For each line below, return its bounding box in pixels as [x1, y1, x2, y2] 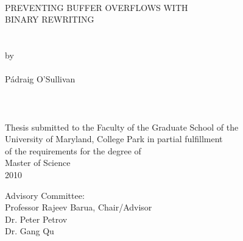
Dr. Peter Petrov [5, 212, 68, 225]
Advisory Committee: [5, 189, 85, 201]
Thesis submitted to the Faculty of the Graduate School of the [5, 120, 239, 133]
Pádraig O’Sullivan [5, 73, 76, 85]
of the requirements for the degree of [5, 144, 141, 157]
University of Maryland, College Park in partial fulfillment [5, 132, 223, 145]
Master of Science [5, 156, 71, 169]
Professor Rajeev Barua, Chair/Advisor [5, 201, 152, 214]
